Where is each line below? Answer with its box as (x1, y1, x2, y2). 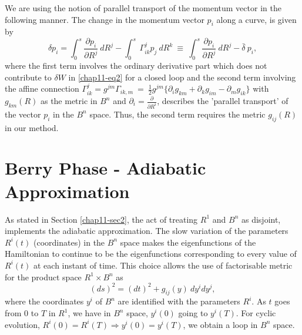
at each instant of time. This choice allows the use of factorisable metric (33, 259, 293, 271)
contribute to (5, 71, 52, 83)
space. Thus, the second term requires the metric (89, 108, 266, 120)
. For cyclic (236, 307, 276, 319)
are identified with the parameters (118, 295, 240, 307)
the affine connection (5, 82, 79, 95)
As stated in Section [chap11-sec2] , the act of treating (5, 213, 198, 225)
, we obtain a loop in (183, 318, 258, 330)
